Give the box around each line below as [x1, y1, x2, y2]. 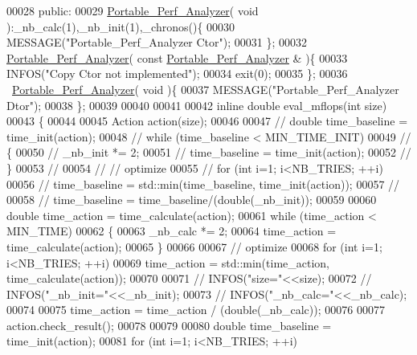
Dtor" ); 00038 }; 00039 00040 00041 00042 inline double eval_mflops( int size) [6, 96, 387, 113]
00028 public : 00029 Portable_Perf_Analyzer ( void [6, 2, 259, 18]
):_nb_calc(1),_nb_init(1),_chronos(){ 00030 [6, 18, 235, 35]
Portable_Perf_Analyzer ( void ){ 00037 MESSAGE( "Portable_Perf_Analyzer [12, 80, 399, 97]
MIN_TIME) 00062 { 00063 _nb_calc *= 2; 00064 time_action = [6, 222, 337, 239]
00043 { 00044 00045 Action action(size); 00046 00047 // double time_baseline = [6, 112, 408, 129]
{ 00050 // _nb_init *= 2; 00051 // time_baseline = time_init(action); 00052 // [6, 144, 411, 161]
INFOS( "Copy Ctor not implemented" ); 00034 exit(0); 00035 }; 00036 [6, 65, 348, 82]
